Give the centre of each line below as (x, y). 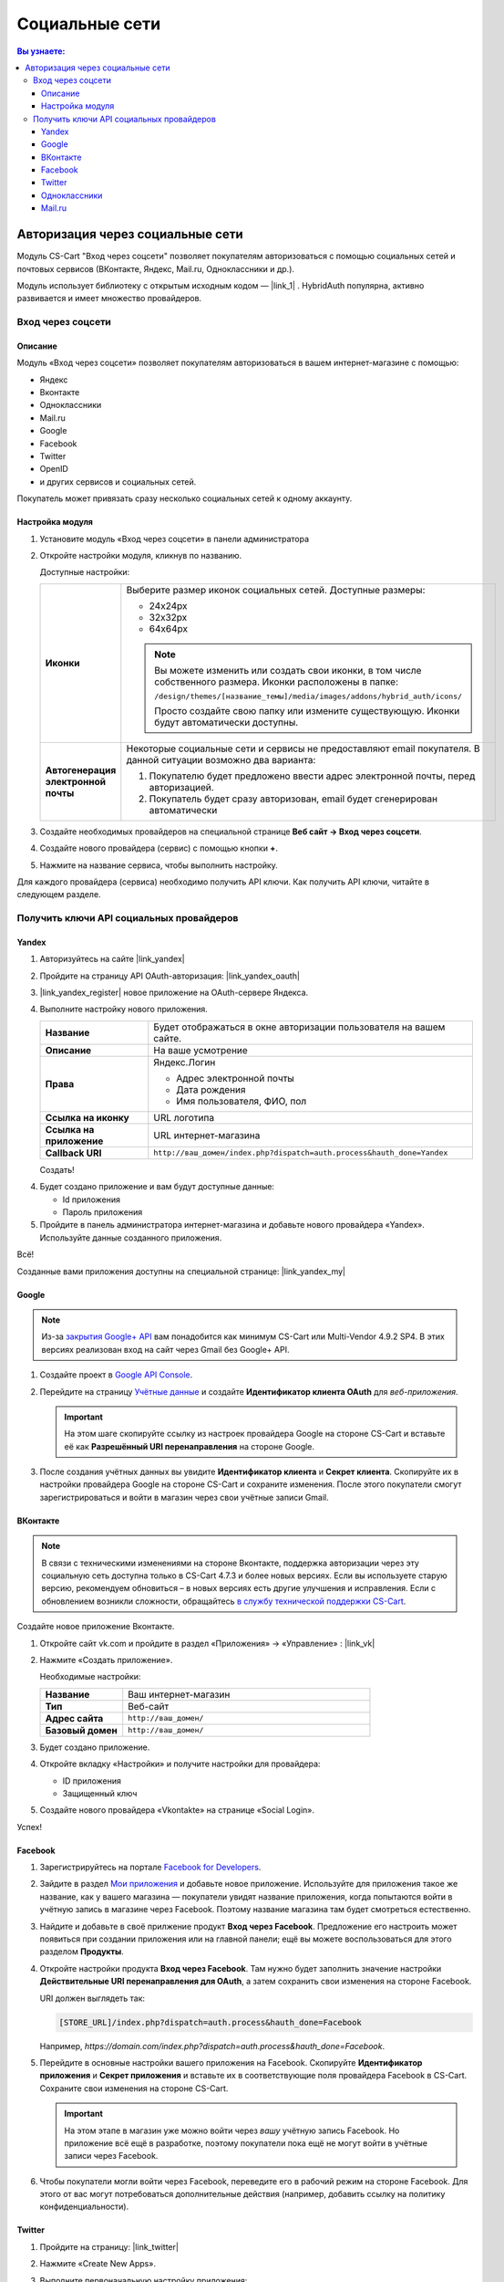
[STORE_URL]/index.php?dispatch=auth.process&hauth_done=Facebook (210, 2022)
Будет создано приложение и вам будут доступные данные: (157, 1187)
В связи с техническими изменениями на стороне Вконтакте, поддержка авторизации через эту (230, 1563)
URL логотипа (184, 1117)
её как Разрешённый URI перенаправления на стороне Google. (189, 1446)
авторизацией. (181, 787)
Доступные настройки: (85, 572)
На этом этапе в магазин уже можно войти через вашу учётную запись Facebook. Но (232, 2130)
